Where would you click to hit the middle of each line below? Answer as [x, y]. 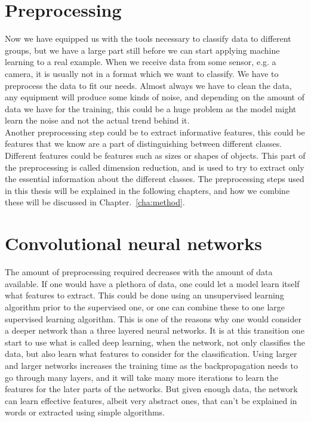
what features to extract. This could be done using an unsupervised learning [144, 295]
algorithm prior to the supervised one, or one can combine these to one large [145, 307]
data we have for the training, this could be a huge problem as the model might [151, 108]
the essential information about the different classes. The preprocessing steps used [155, 179]
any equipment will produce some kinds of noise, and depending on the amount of [155, 97]
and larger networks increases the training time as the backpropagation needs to [151, 365]
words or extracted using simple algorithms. [85, 412]
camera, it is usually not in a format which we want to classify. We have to [142, 73]
